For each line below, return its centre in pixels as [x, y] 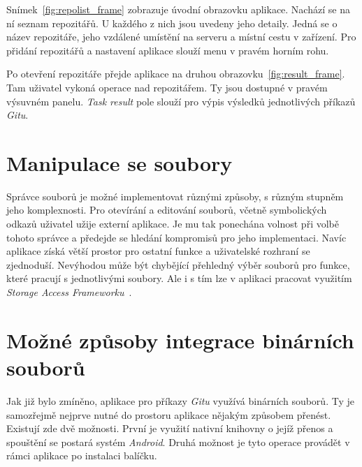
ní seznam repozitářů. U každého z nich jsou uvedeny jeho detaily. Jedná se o [172, 23]
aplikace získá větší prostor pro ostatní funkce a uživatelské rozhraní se [158, 251]
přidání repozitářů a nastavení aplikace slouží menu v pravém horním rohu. [168, 50]
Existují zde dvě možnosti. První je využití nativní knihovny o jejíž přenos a [170, 428]
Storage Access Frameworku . [69, 292]
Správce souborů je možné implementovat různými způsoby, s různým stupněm [175, 196]
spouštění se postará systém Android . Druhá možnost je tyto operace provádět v [178, 442]
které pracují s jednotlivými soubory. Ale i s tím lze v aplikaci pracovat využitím [179, 278]
